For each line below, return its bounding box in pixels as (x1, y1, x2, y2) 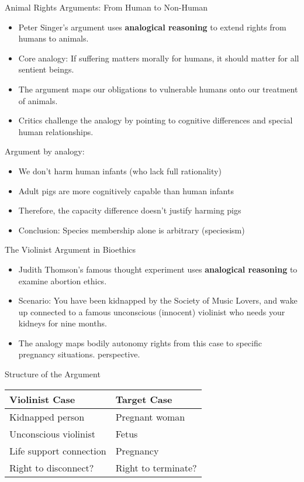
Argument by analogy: (5, 145, 85, 157)
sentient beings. (18, 63, 74, 75)
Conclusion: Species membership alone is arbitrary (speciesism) (18, 223, 245, 236)
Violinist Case (9, 392, 75, 406)
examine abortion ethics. (18, 274, 107, 287)
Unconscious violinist (9, 426, 95, 440)
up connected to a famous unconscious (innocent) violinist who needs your (18, 305, 285, 318)
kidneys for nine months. (18, 317, 107, 329)
